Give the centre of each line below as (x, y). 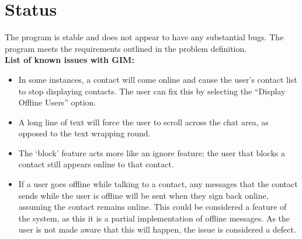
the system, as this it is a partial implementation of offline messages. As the (154, 218)
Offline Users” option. (57, 102)
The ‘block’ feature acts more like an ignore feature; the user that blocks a (152, 152)
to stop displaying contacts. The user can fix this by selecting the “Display (152, 91)
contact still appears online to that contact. (96, 164)
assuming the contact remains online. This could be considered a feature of (152, 207)
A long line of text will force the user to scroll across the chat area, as (143, 122)
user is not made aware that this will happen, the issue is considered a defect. (157, 229)
